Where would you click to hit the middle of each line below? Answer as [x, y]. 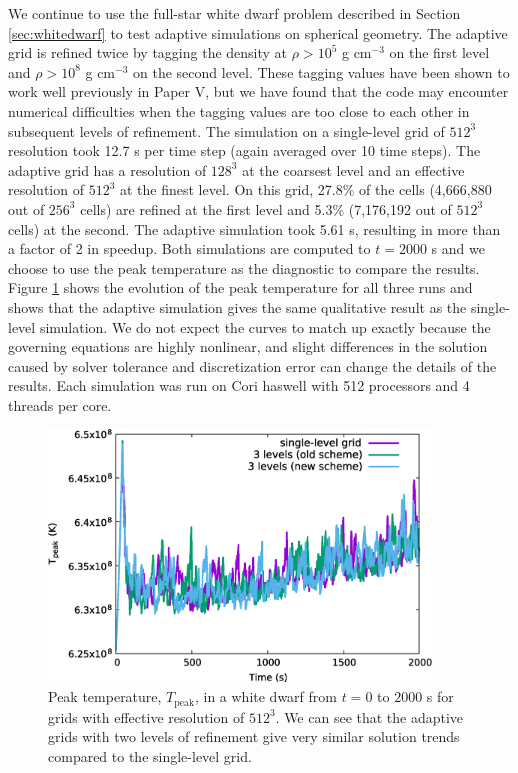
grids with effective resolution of [146, 716]
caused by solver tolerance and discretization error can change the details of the [252, 365]
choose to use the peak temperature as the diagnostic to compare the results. [244, 267]
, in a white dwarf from [265, 696]
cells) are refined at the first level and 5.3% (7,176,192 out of [266, 208]
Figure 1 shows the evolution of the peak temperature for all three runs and [240, 287]
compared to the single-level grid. [150, 755]
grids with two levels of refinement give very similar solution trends [254, 736]
